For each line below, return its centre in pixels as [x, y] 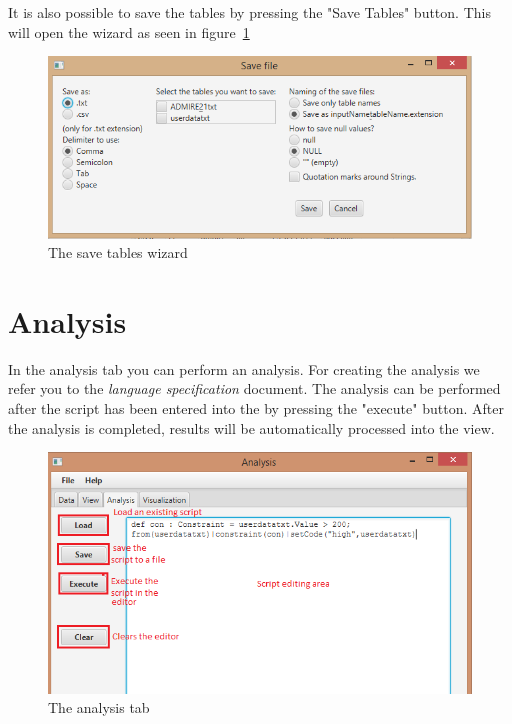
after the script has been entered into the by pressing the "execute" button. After [256, 408]
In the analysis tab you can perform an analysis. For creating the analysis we [244, 368]
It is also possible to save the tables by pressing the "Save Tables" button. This [249, 12]
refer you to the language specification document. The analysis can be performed [254, 388]
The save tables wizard [118, 252]
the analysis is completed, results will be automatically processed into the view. [251, 427]
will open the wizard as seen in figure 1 [129, 31]
